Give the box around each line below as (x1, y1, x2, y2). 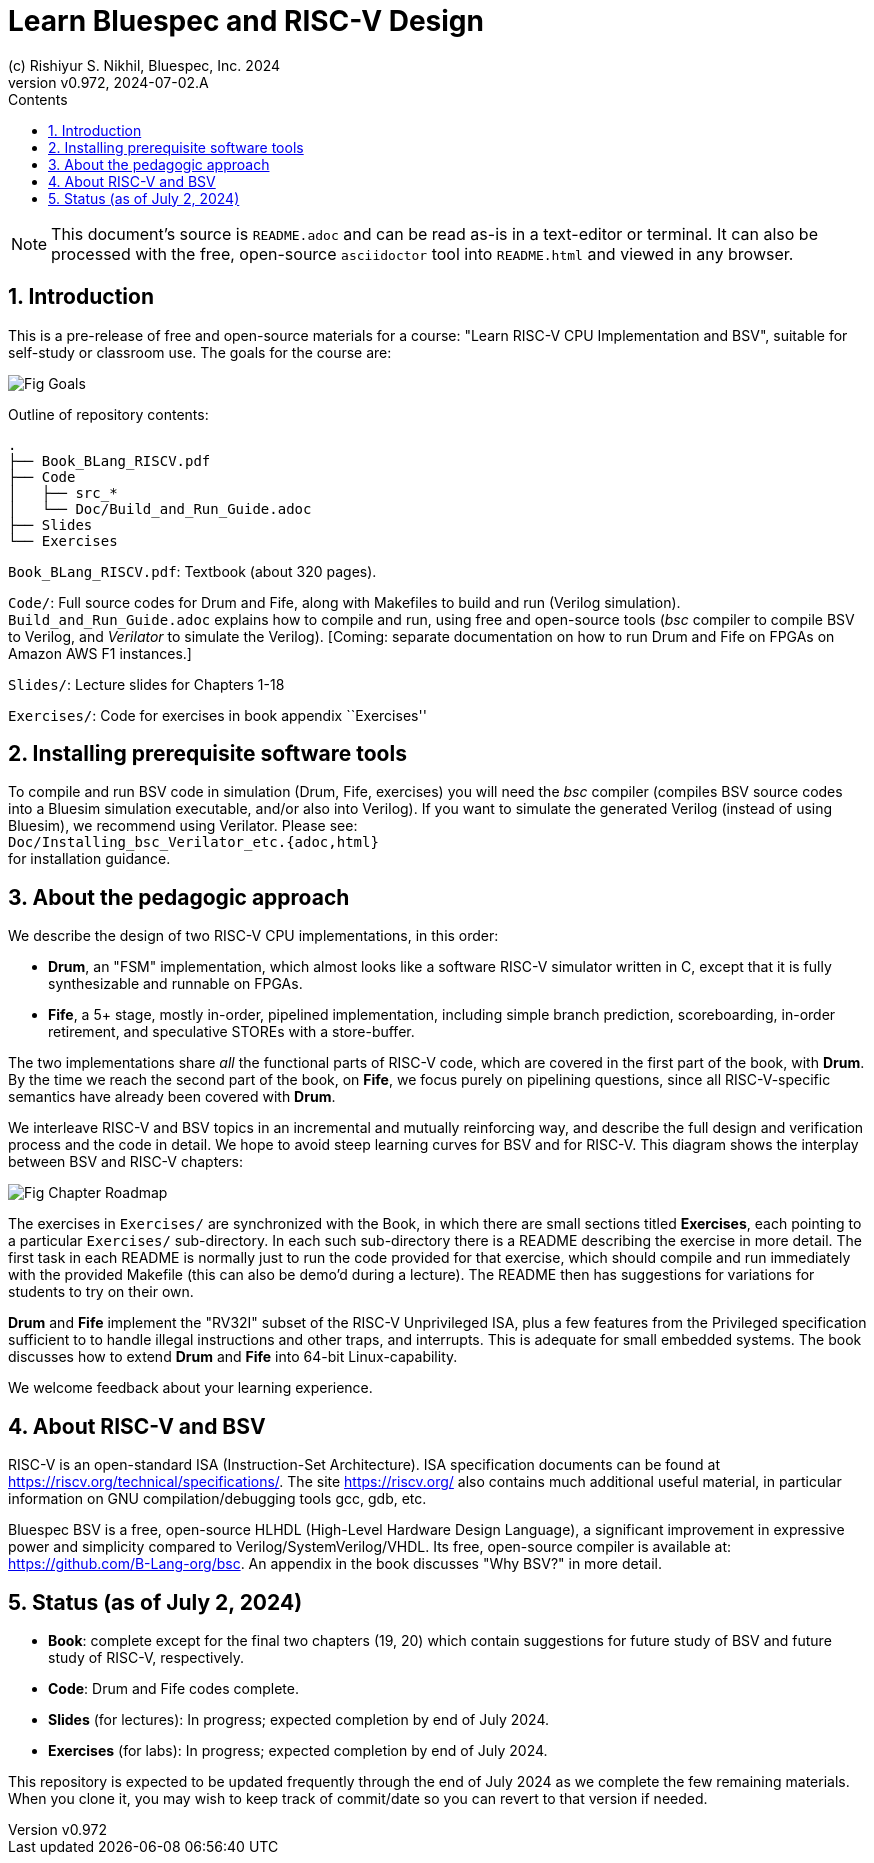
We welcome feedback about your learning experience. (8, 1379, 373, 1397)
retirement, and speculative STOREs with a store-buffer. (48, 1023, 415, 1041)
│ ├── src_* (8, 484, 118, 501)
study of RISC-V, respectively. (48, 1648, 244, 1666)
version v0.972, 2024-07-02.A (8, 73, 209, 91)
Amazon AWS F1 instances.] (8, 644, 192, 662)
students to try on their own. (8, 1283, 194, 1301)
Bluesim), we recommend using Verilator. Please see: (8, 817, 358, 835)
